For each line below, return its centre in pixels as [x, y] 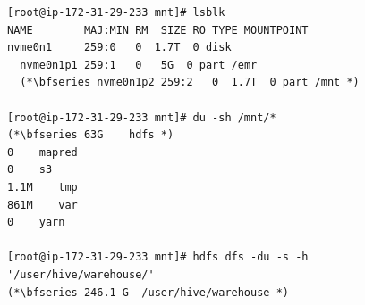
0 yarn [36, 223]
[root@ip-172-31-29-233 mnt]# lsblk [116, 12]
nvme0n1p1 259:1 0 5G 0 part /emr [139, 65]
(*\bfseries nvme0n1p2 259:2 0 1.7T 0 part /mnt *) [190, 82]
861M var [42, 205]
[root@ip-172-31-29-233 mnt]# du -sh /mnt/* [142, 117]
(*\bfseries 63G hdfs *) [91, 135]
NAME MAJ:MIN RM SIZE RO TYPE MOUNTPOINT [158, 30]
